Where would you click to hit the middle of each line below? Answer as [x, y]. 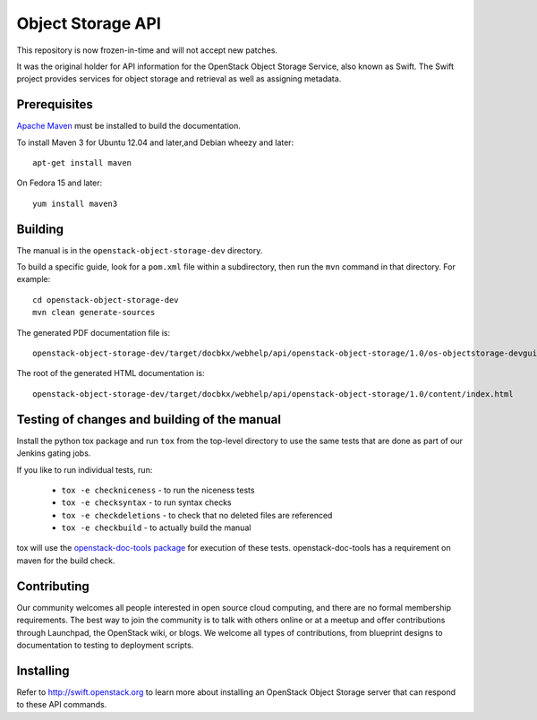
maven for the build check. [66, 561]
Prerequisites [55, 104]
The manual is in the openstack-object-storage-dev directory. [140, 250]
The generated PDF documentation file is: [93, 332]
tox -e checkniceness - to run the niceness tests [158, 490]
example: [34, 279]
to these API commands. [62, 705]
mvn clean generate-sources [94, 313]
